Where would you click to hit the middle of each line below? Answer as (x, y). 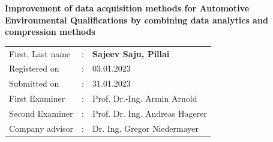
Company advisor (41, 128)
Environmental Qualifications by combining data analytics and (136, 20)
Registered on (34, 68)
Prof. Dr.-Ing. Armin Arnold (145, 98)
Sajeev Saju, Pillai (131, 53)
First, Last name (40, 53)
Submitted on (34, 83)
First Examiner (37, 98)
